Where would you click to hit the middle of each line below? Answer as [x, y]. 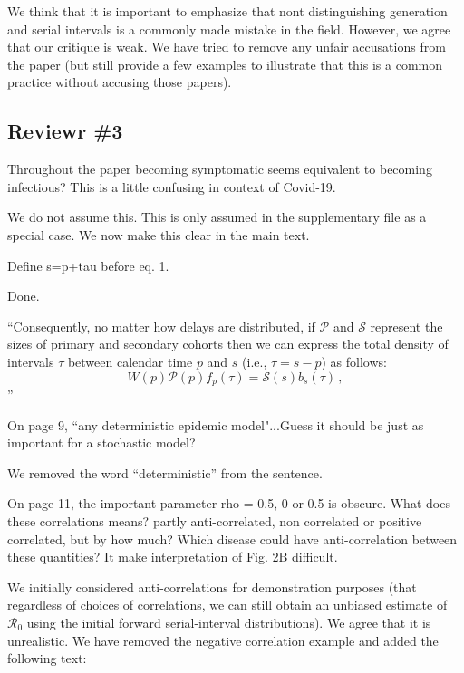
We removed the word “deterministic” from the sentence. [165, 472]
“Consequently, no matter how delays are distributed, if [161, 326]
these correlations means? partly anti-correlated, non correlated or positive [215, 520]
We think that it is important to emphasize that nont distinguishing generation [227, 11]
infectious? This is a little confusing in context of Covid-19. [172, 186]
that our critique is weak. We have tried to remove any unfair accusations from [227, 47]
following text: [47, 658]
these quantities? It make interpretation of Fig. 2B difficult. [173, 557]
